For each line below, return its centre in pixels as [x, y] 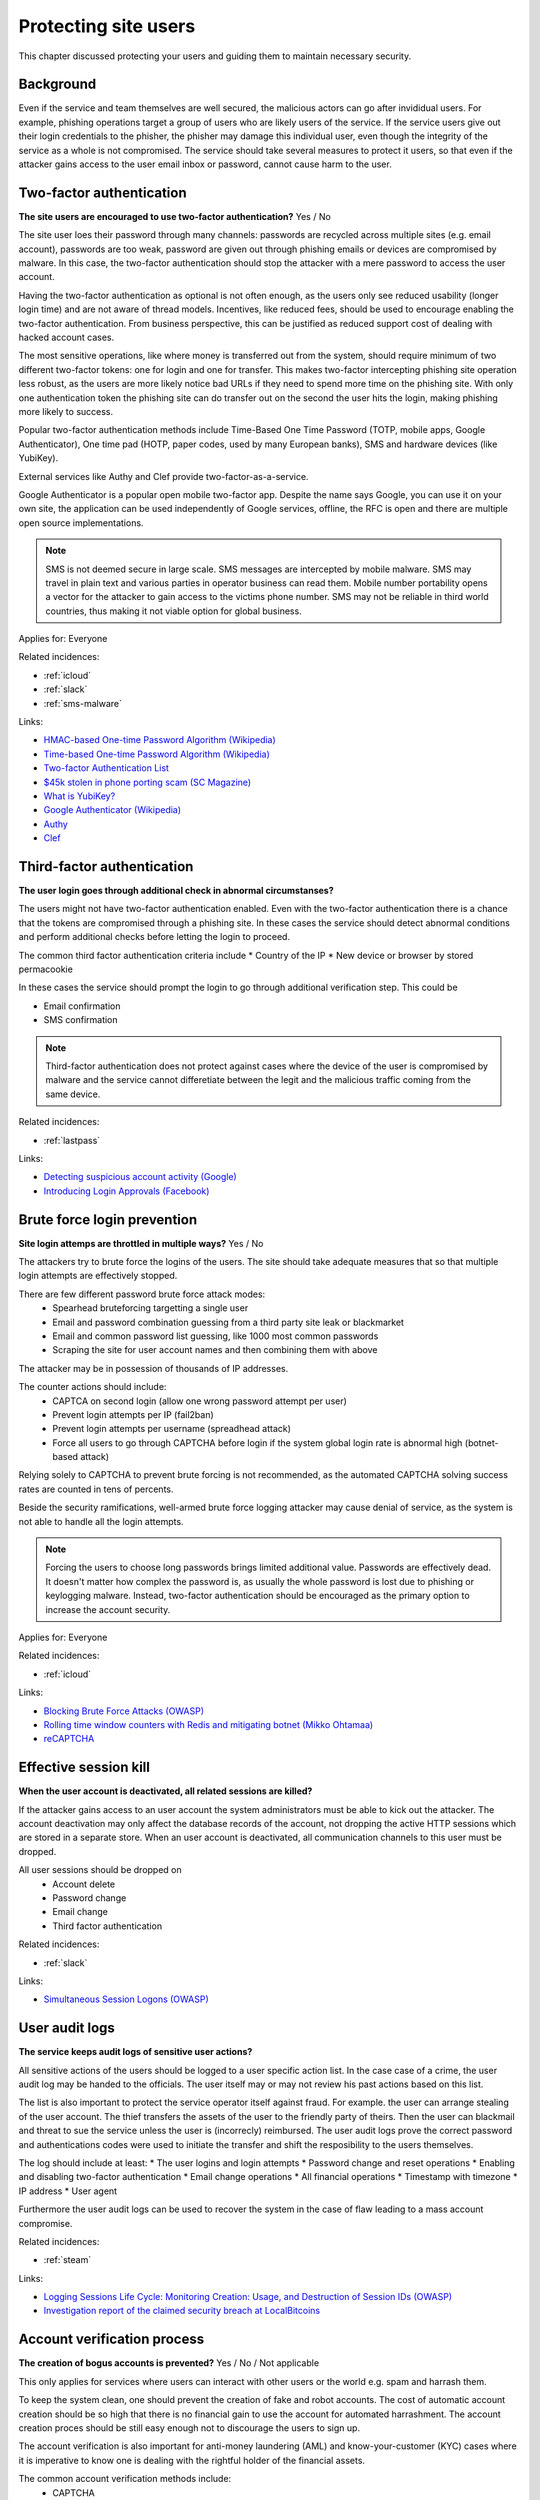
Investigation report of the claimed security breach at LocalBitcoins [181, 2311]
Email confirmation [82, 1006]
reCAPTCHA [69, 1739]
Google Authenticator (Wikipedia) [112, 810]
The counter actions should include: [92, 1387]
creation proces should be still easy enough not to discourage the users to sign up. [189, 2427]
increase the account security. [108, 1609]
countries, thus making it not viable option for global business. [173, 611]
